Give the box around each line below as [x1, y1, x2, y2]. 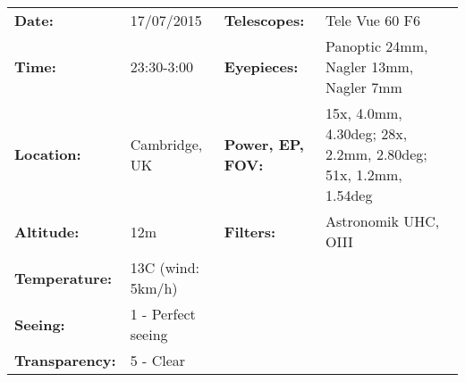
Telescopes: [224, 10, 305, 30]
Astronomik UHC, [325, 211, 440, 231]
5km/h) [130, 278, 178, 298]
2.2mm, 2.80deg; [325, 144, 427, 164]
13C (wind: [130, 257, 200, 278]
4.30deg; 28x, [325, 123, 408, 144]
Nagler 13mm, [325, 56, 414, 77]
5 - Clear [130, 350, 186, 370]
